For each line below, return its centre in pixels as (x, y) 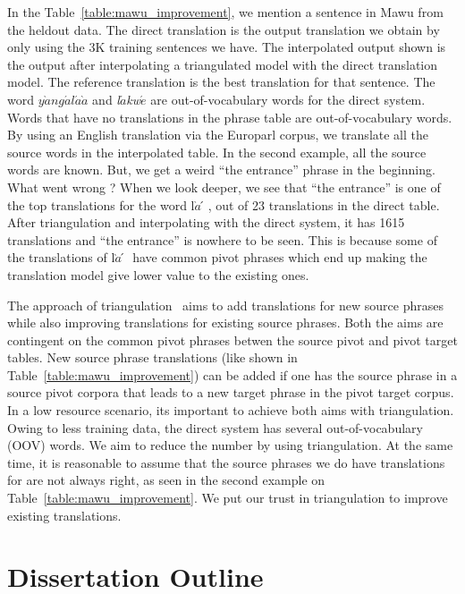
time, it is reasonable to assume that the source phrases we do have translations (226, 462)
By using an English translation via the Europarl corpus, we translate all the (218, 135)
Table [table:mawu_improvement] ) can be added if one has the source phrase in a (232, 374)
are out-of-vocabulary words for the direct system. (288, 99)
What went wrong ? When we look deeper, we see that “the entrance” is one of (224, 187)
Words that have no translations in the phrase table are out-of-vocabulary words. (230, 117)
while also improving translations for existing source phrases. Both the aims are (225, 322)
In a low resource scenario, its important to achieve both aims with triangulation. (231, 410)
